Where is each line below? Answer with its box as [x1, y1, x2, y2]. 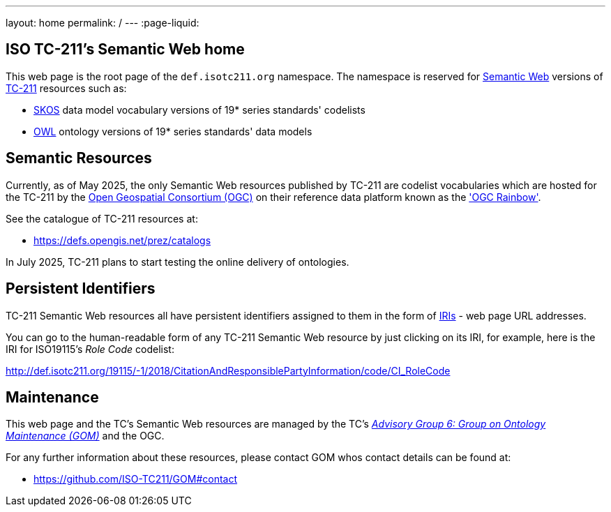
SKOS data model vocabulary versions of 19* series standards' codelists [33, 103, 365, 116]
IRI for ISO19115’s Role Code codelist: [6, 342, 174, 355]
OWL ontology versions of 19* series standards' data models [33, 125, 312, 137]
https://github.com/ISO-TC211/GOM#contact [33, 473, 238, 485]
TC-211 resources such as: [6, 82, 127, 94]
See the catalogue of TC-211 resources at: [6, 212, 198, 225]
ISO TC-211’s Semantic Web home [6, 40, 245, 59]
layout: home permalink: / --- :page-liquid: [6, 17, 199, 29]
